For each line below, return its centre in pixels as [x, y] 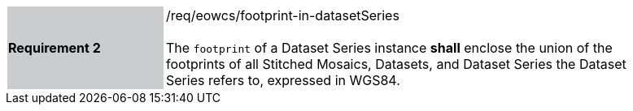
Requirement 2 [55, 48]
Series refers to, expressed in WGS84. [283, 80]
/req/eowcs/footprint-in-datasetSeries [283, 15]
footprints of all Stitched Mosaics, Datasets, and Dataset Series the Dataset [396, 64]
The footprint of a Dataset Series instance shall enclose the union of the [389, 48]
